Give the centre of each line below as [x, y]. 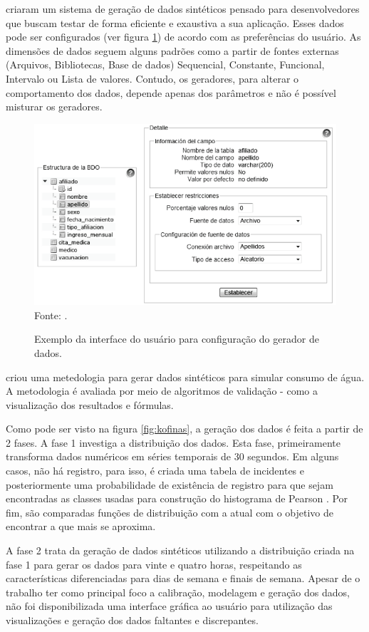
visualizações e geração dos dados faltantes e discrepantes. [132, 620]
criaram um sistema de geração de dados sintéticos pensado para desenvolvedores [183, 9]
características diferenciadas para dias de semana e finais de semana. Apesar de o [183, 578]
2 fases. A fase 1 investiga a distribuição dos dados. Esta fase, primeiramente [173, 442]
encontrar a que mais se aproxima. [81, 526]
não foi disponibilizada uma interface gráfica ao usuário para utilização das [169, 606]
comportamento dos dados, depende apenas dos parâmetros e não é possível [171, 92]
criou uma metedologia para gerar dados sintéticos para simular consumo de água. [185, 377]
